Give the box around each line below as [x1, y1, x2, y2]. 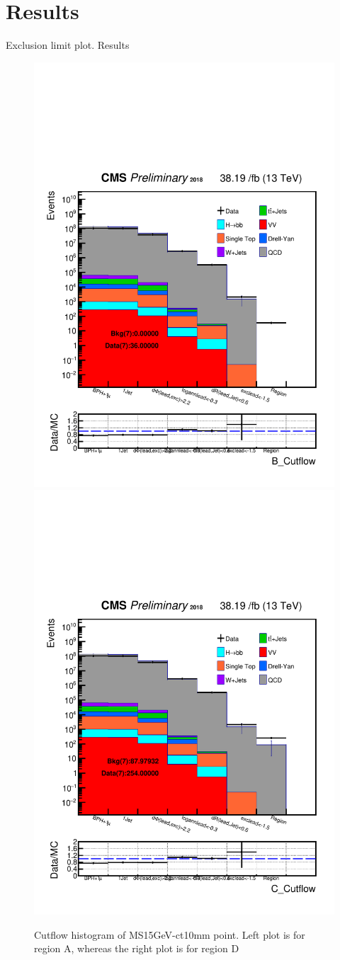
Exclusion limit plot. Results [6, 38, 130, 52]
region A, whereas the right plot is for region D [34, 941, 239, 956]
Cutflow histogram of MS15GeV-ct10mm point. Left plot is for [34, 927, 305, 942]
